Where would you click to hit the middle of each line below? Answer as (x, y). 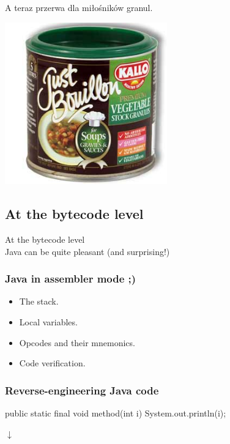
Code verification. (52, 363)
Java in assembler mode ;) (71, 279)
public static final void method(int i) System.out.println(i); (116, 413)
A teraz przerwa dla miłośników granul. (79, 7)
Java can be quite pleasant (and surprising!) (87, 251)
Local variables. (48, 321)
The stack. (39, 301)
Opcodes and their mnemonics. (77, 342)
